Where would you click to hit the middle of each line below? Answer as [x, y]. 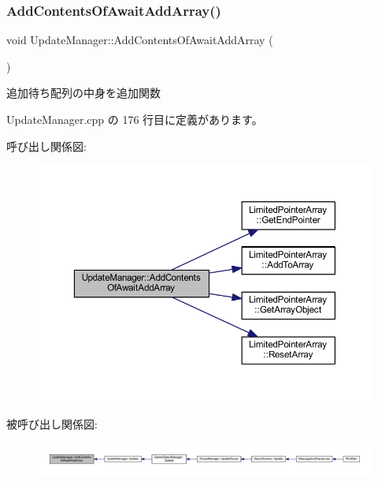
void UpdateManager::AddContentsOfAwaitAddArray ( [140, 40]
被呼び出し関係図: [52, 423]
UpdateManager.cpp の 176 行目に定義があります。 [135, 119]
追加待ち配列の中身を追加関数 [83, 93]
